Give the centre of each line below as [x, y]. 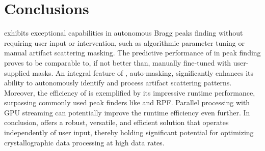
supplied [17, 72]
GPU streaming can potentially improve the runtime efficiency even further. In [127, 112]
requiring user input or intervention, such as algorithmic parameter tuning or [124, 42]
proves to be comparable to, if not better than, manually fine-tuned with [118, 62]
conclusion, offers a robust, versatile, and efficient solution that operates [116, 122]
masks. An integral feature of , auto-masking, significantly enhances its [143, 72]
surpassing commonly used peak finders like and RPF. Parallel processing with [127, 102]
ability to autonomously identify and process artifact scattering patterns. [118, 83]
